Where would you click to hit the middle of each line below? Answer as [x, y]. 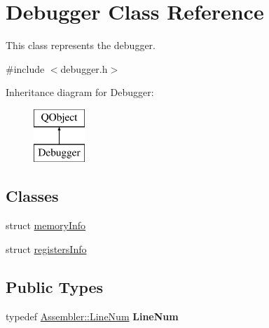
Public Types [55, 286]
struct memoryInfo [46, 225]
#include [25, 68]
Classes [32, 196]
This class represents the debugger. [81, 45]
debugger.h [84, 68]
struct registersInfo [46, 248]
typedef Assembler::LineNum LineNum [92, 316]
